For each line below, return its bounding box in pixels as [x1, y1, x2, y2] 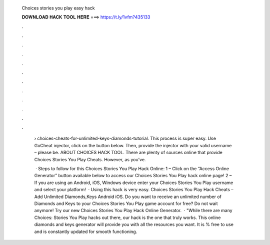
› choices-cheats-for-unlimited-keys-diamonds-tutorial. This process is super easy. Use [34, 135, 216, 142]
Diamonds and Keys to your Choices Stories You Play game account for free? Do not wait [34, 200, 218, 207]
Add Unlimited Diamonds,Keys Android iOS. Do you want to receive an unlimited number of [34, 194, 222, 200]
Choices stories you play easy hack [21, 5, 95, 11]
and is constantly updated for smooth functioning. [34, 229, 137, 235]
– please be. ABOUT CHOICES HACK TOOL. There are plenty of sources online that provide [34, 150, 222, 156]
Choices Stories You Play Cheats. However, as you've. [34, 156, 146, 162]
